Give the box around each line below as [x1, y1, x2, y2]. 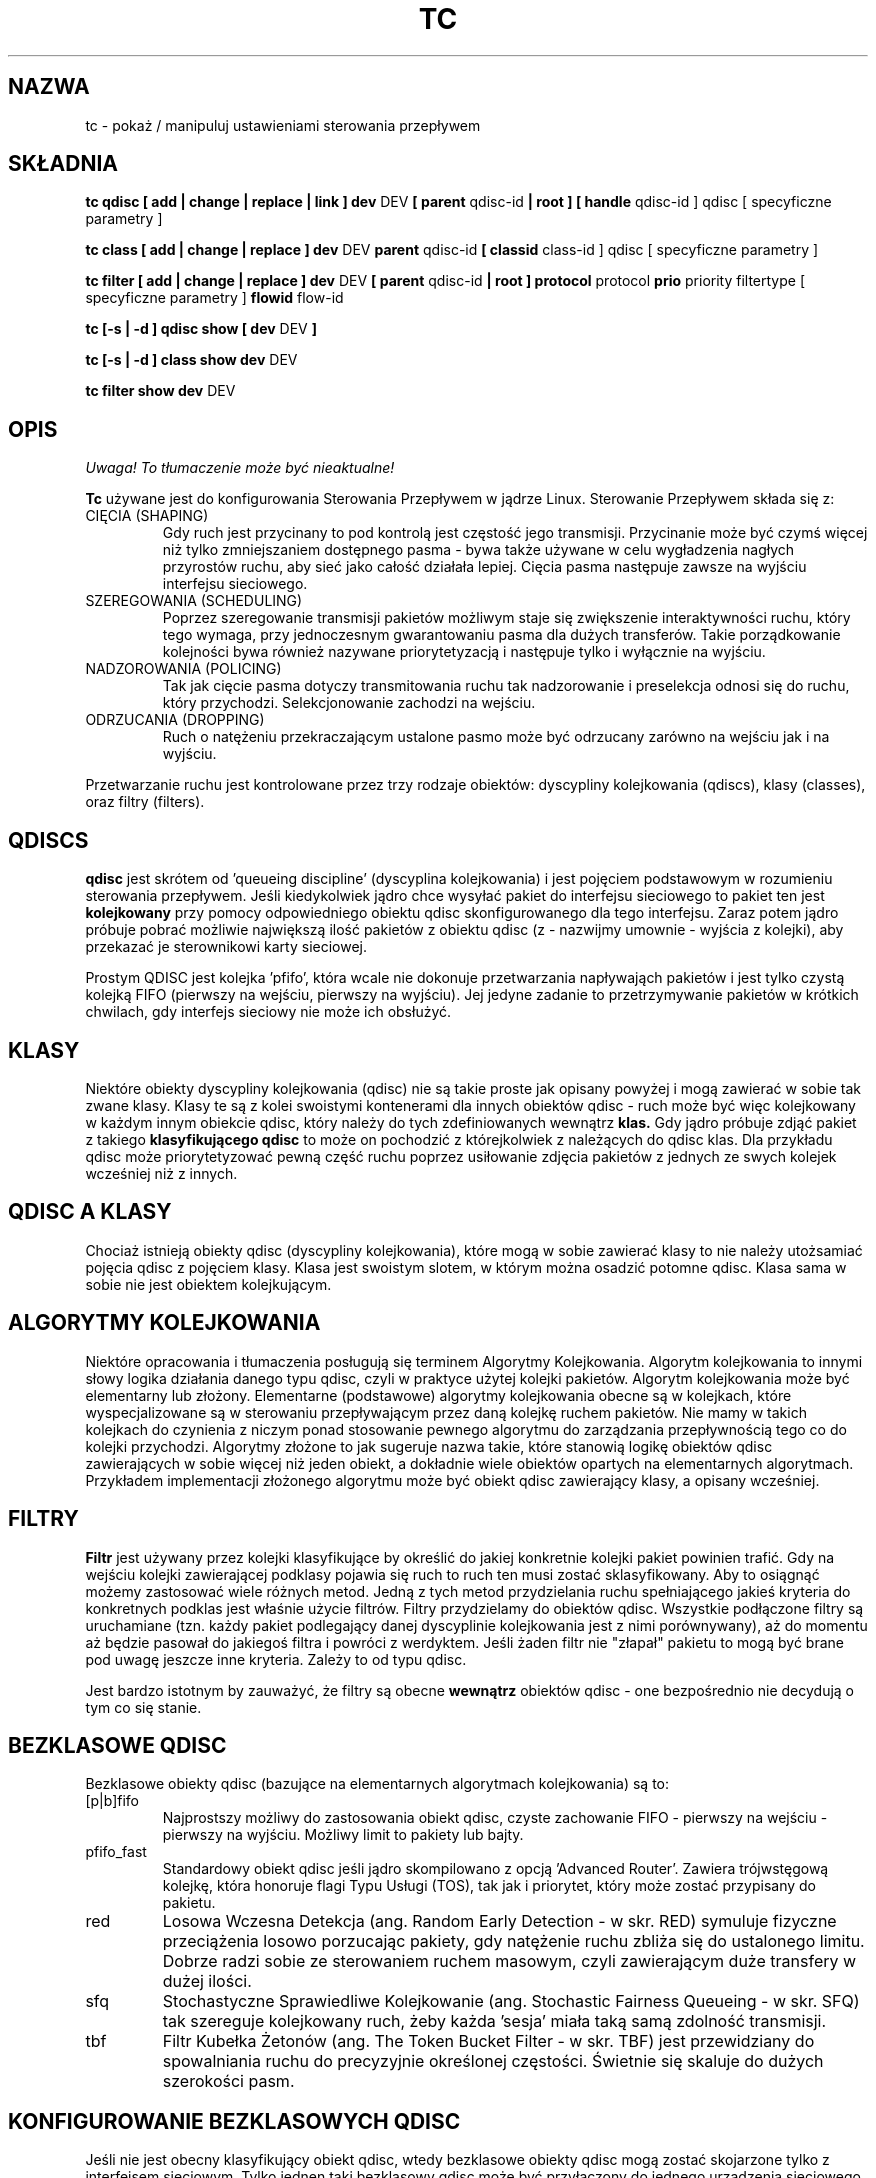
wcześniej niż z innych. [85, 1164, 238, 1182]
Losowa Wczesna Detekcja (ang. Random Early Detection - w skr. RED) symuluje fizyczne [162, 1911, 837, 1932]
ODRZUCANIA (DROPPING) [85, 711, 265, 729]
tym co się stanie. [85, 1698, 202, 1716]
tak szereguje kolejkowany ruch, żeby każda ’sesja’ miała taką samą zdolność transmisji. [162, 2011, 827, 2032]
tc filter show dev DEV [85, 382, 236, 400]
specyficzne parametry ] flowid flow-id [85, 289, 344, 307]
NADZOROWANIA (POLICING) [85, 660, 282, 678]
